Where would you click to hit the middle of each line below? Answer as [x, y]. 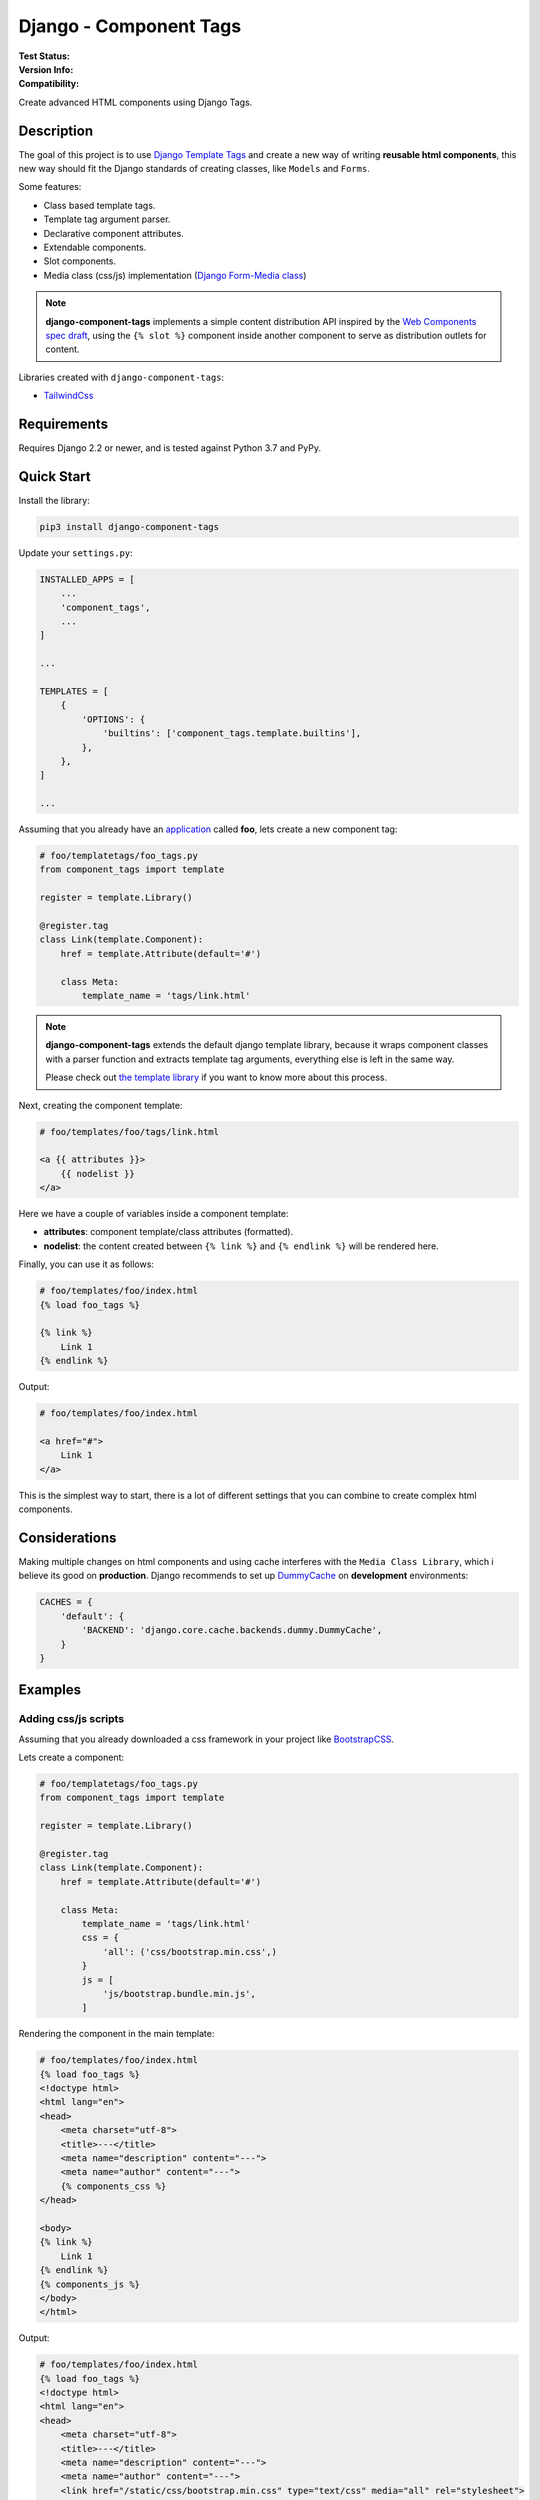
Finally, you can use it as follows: [86, 1264]
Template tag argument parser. [107, 219]
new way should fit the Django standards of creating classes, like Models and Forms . [194, 169]
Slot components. [80, 261]
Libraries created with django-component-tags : [121, 377]
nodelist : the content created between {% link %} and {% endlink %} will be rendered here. [241, 1246]
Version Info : [46, 69]
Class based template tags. [99, 205]
